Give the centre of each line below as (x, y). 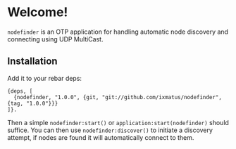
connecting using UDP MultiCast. (55, 39)
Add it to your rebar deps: (45, 78)
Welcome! (38, 12)
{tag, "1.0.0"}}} (33, 103)
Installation (32, 61)
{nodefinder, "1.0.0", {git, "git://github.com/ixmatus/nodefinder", (118, 97)
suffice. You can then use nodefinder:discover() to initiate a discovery (110, 130)
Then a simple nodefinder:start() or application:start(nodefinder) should (118, 122)
